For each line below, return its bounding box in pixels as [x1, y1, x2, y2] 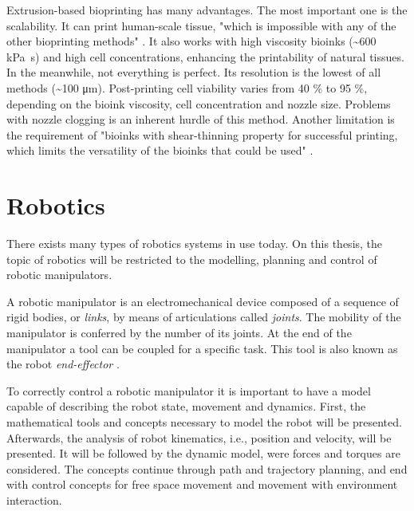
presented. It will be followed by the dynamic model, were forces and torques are [6, 445, 400, 462]
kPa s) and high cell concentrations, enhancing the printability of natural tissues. [6, 48, 404, 65]
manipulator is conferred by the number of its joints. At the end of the [6, 324, 352, 341]
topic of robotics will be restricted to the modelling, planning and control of [6, 250, 377, 267]
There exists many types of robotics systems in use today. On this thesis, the [6, 235, 383, 252]
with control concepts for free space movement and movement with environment [6, 476, 398, 493]
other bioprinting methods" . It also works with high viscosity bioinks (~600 [6, 33, 377, 49]
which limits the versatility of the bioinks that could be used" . [6, 142, 313, 159]
